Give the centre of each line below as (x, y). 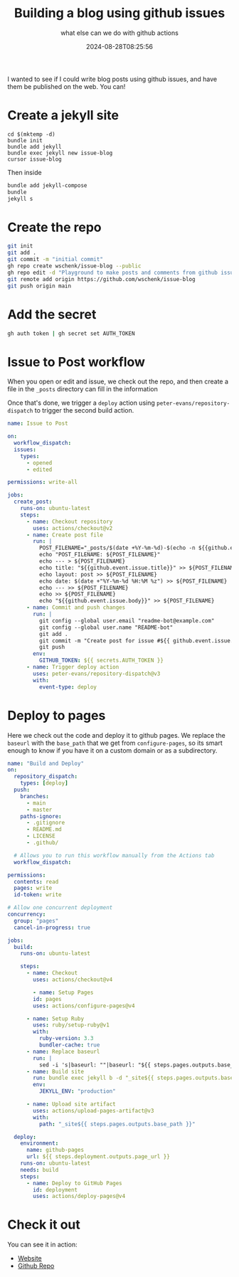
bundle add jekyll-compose (47, 185)
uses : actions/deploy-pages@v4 (79, 1197)
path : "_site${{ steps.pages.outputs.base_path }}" (117, 1124)
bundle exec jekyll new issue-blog (60, 153)
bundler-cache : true (69, 1045)
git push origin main (39, 286)
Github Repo (36, 1266)
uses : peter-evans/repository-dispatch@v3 (97, 674)
